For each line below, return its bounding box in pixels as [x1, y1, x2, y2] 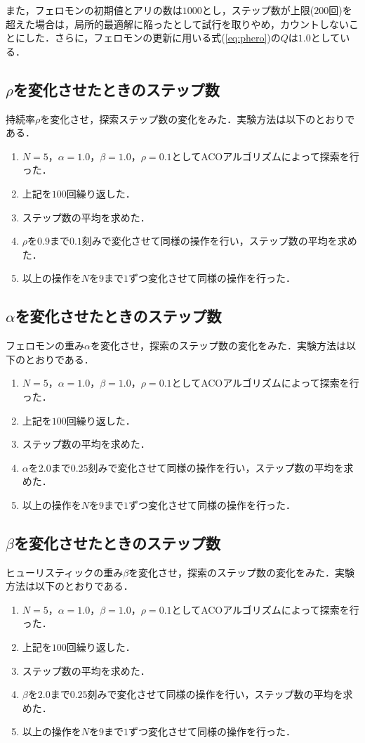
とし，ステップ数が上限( [201, 3, 314, 17]
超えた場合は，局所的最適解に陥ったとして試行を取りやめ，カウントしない [6, 16, 349, 31]
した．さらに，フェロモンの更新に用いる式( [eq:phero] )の [25, 30, 281, 45]
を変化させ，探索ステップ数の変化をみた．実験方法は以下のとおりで [40, 111, 355, 126]
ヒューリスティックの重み [6, 564, 124, 579]
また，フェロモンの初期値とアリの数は [6, 3, 182, 17]
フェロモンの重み [6, 338, 84, 353]
